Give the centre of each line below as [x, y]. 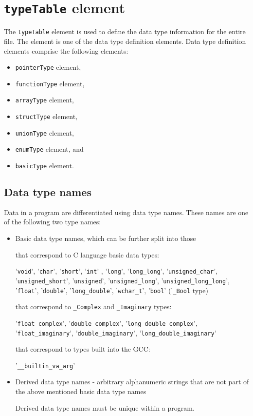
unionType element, [45, 132]
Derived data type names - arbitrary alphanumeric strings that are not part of [132, 382]
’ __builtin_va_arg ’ [45, 365]
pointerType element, [48, 67]
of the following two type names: [53, 222]
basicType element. [45, 166]
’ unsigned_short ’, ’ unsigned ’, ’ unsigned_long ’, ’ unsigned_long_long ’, [122, 280]
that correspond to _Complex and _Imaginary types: [93, 307]
